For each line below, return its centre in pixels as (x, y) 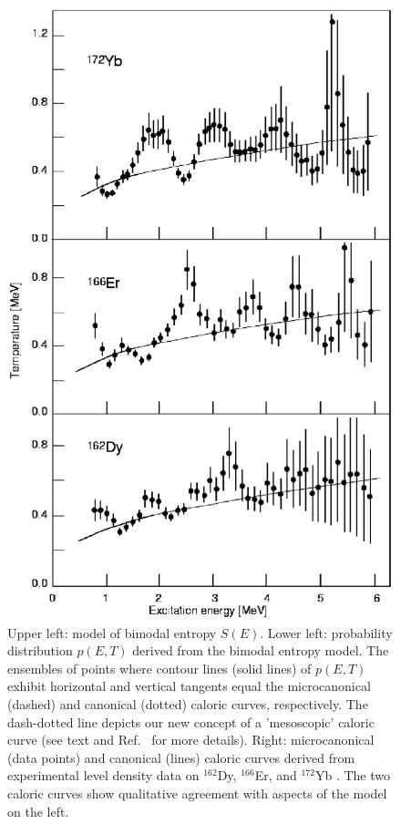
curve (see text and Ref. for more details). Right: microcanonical (191, 740)
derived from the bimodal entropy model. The (261, 650)
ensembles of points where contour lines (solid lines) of (159, 668)
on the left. (38, 811)
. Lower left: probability (326, 632)
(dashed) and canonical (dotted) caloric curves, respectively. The (188, 704)
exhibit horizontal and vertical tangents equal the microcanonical (189, 686)
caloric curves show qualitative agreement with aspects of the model (197, 793)
